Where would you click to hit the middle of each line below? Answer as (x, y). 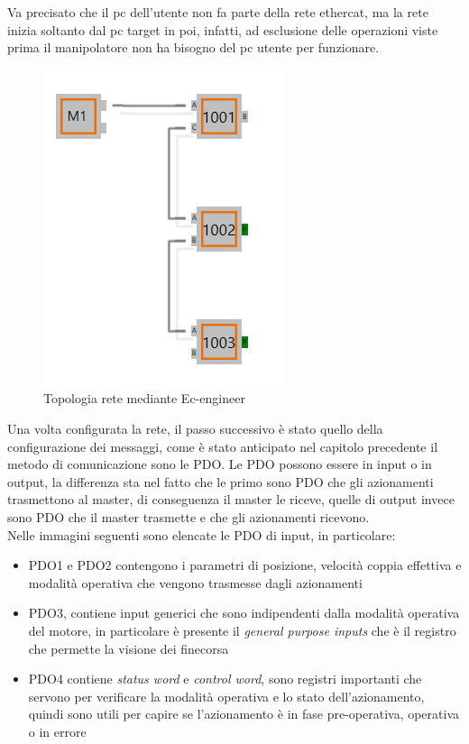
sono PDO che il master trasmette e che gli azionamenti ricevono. (189, 516)
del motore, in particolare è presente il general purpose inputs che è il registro (242, 630)
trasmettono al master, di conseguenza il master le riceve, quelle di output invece (231, 499)
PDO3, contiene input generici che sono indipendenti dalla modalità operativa (244, 613)
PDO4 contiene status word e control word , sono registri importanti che (225, 679)
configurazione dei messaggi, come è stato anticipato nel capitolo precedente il (223, 446)
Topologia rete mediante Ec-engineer (144, 398)
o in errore (57, 731)
